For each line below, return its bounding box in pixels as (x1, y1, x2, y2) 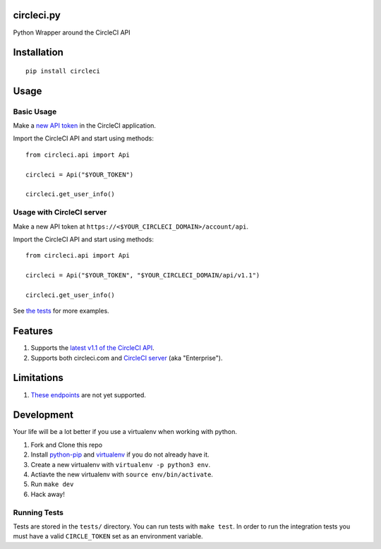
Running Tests (13, 507, 64, 517)
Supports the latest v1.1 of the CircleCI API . (30, 344, 155, 352)
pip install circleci (25, 67, 100, 75)
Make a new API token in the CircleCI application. (13, 121, 157, 130)
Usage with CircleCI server (13, 207, 107, 217)
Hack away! (30, 490, 65, 498)
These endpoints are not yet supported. (30, 390, 146, 399)
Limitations (13, 372, 64, 384)
